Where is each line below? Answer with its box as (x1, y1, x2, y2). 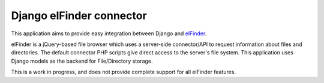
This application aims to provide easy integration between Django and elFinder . (11, 30, 207, 37)
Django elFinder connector (11, 9, 147, 22)
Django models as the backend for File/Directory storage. (11, 57, 153, 64)
